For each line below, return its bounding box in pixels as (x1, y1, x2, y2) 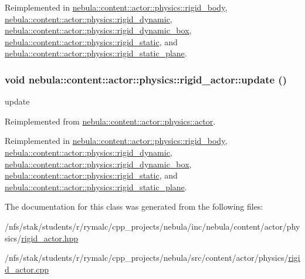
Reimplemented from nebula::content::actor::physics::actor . (5, 115, 216, 127)
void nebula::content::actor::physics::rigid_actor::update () (5, 72, 287, 86)
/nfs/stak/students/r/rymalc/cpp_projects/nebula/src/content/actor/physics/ (5, 251, 289, 264)
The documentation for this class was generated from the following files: (5, 200, 263, 213)
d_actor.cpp (5, 263, 49, 275)
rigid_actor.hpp (21, 231, 79, 244)
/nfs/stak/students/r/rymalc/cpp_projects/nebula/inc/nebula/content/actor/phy (5, 220, 300, 232)
